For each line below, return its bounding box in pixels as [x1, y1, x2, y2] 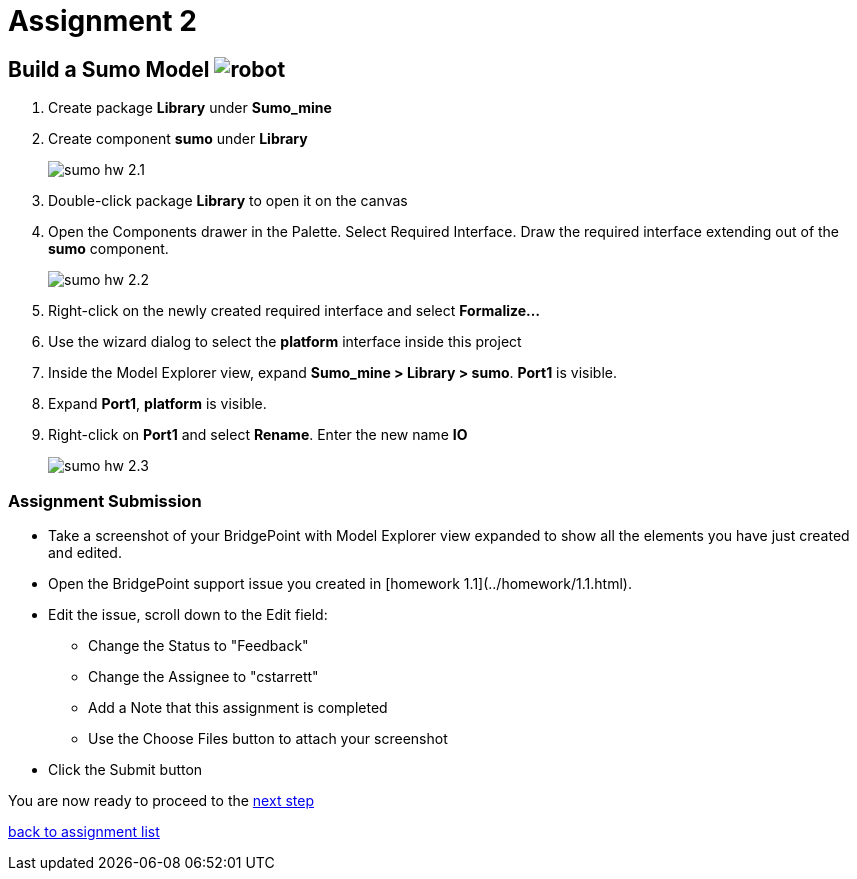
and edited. [48, 543, 122, 561]
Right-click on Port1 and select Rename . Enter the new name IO [48, 426, 468, 444]
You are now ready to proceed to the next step [8, 791, 314, 809]
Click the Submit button [48, 760, 203, 778]
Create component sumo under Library [48, 130, 308, 148]
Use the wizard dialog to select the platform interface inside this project [48, 333, 522, 351]
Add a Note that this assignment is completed [88, 698, 388, 716]
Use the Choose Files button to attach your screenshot [88, 729, 448, 747]
